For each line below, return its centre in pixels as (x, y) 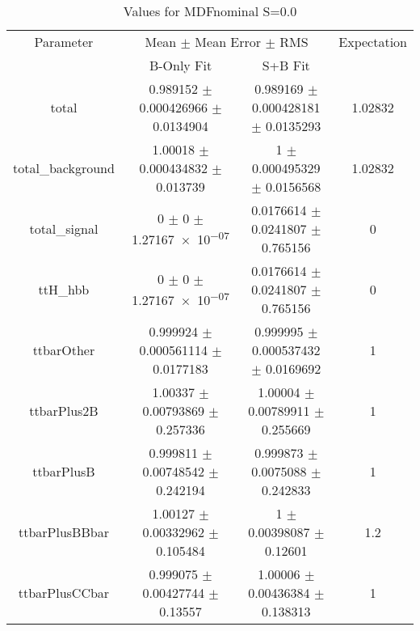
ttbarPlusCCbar (64, 593)
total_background (64, 168)
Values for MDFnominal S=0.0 (210, 11)
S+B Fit (286, 65)
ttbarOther (64, 350)
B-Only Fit (181, 65)
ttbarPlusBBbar (63, 532)
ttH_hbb (64, 289)
